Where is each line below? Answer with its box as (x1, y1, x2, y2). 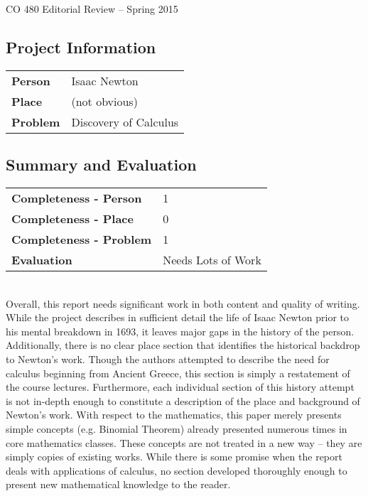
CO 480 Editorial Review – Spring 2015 (6, 1, 178, 16)
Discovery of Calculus (71, 113, 179, 130)
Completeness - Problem (11, 231, 152, 247)
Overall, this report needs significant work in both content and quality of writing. (6, 296, 360, 311)
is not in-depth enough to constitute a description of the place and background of (6, 393, 360, 408)
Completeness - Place (11, 210, 134, 227)
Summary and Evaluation (6, 153, 197, 176)
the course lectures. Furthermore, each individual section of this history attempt (6, 379, 355, 394)
